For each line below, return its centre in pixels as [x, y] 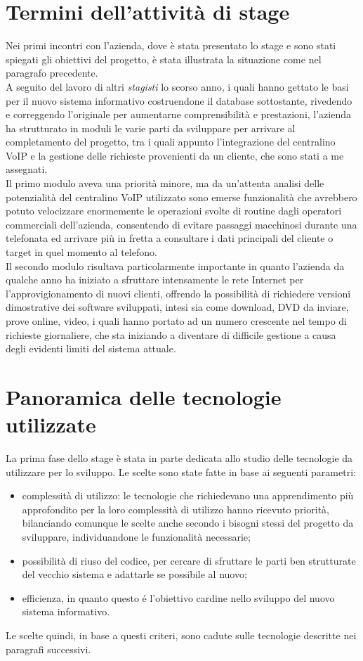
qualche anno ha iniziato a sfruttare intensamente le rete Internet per [155, 280]
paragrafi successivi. [48, 649]
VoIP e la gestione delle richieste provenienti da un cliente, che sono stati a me [175, 155]
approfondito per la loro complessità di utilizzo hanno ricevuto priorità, [176, 509]
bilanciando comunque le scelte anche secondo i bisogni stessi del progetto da [188, 523]
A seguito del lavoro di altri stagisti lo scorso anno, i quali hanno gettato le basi [177, 86]
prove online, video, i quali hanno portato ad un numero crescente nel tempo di [176, 321]
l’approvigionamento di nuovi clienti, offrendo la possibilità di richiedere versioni [178, 293]
